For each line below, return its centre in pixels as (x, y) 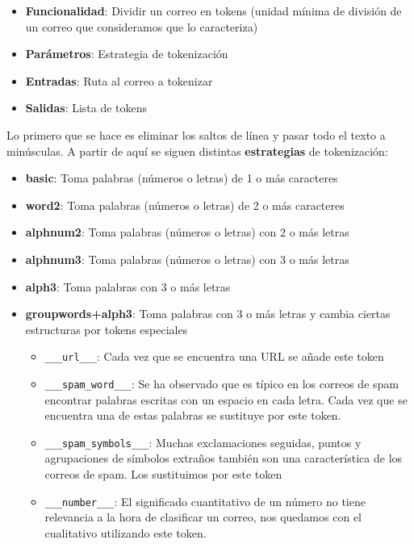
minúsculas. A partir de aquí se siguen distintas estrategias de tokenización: (197, 151)
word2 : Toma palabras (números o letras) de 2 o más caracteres (185, 205)
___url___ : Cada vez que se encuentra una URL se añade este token (214, 356)
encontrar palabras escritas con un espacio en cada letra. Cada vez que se (226, 399)
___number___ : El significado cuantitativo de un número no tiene (205, 501)
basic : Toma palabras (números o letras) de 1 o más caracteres (182, 178)
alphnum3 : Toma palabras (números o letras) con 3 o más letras (187, 259)
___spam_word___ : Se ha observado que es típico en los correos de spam (222, 383)
